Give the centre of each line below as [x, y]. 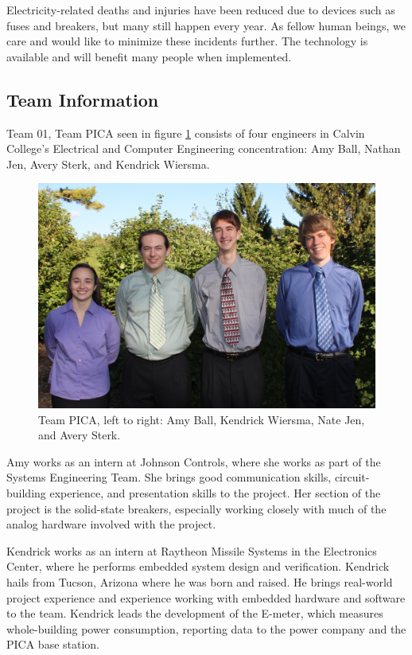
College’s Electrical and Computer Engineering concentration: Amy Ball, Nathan [204, 148]
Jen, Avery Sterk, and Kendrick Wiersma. [108, 164]
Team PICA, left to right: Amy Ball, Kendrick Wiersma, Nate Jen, [202, 419]
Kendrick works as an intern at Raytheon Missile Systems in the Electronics [192, 550]
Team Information [83, 99]
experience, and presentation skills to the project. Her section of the [215, 492]
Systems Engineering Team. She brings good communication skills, [169, 477]
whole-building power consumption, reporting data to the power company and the [206, 628]
